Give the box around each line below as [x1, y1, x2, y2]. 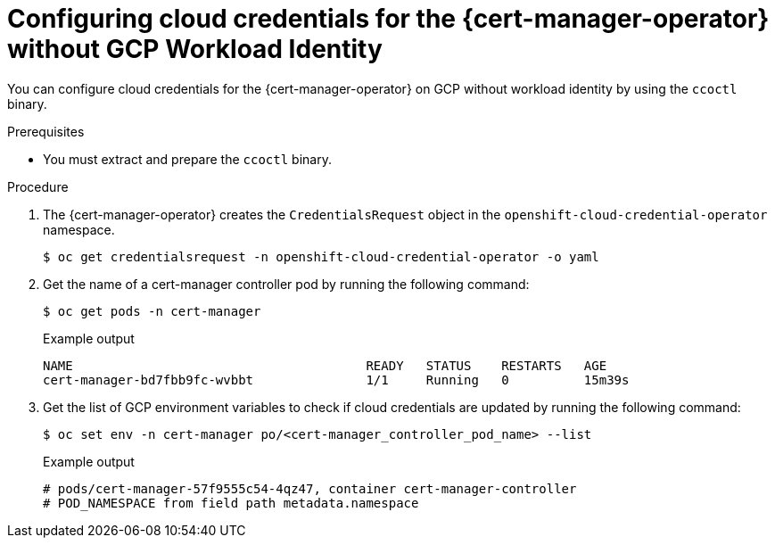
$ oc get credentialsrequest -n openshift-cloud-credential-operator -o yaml [43, 249, 599, 264]
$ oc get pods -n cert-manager [43, 303, 261, 318]
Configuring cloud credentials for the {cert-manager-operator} [7, 4, 770, 34]
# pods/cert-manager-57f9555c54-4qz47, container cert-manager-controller [43, 481, 577, 496]
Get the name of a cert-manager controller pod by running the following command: [43, 276, 530, 292]
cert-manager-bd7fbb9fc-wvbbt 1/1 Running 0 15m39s [43, 372, 630, 387]
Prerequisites [7, 123, 85, 139]
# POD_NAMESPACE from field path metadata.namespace [43, 495, 419, 510]
